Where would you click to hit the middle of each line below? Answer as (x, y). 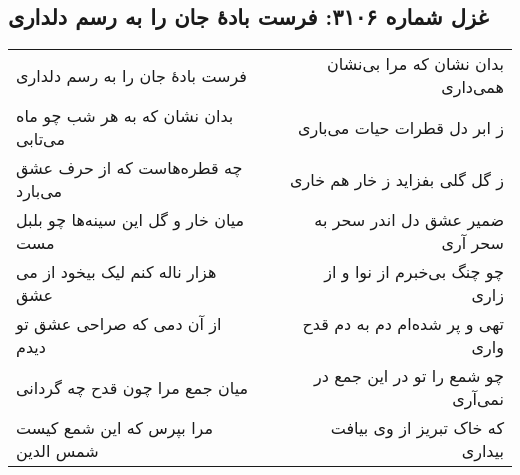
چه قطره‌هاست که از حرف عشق (129, 168)
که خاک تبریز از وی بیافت (417, 428)
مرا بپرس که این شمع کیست (114, 428)
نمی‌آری (478, 399)
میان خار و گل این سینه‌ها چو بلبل (130, 220)
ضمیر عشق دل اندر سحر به (409, 220)
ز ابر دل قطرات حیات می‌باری (400, 127)
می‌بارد (39, 191)
